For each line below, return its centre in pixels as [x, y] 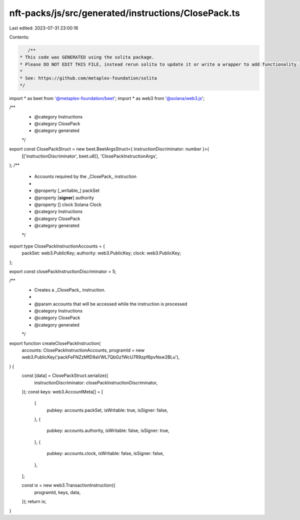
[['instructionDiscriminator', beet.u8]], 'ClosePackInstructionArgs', [89, 156]
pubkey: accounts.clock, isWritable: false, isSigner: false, [105, 453]
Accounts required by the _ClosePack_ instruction [85, 176]
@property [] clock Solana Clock [68, 204]
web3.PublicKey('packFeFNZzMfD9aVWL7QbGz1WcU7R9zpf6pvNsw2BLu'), [101, 357]
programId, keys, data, [57, 492]
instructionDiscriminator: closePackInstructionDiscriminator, [96, 382]
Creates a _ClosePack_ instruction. [70, 289]
